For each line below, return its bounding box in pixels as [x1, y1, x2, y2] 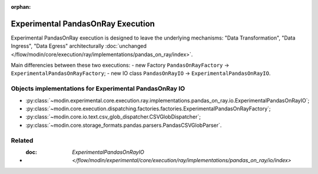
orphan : [11, 4, 31, 10]
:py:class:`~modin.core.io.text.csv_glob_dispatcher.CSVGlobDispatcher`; [25, 113, 201, 120]
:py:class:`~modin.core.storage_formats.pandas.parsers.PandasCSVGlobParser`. [25, 122, 222, 129]
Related [11, 136, 34, 145]
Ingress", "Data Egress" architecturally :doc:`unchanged [11, 42, 147, 50]
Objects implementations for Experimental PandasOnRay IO [11, 84, 185, 93]
